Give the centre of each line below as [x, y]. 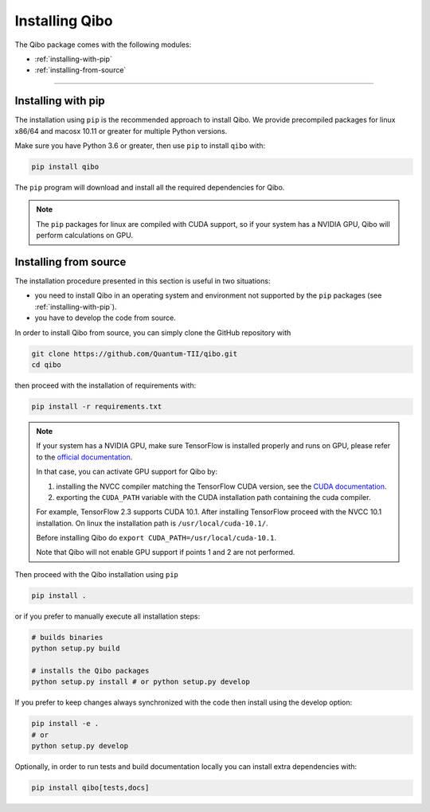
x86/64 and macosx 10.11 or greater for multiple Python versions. [121, 131]
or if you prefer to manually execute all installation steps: [107, 616]
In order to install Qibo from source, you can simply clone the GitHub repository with [153, 332]
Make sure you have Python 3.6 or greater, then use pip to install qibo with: [140, 146]
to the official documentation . [84, 457]
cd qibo [46, 365]
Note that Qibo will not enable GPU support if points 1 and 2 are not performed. [166, 552]
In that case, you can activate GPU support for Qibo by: [127, 472]
